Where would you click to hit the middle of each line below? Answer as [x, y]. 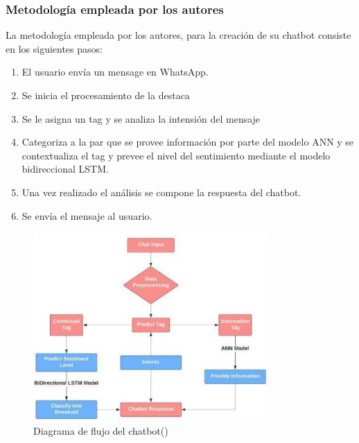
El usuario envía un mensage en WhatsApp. [115, 72]
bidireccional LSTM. [65, 169]
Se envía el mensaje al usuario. [87, 215]
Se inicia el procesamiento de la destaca [106, 95]
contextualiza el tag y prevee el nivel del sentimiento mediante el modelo [176, 155]
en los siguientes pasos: [54, 48]
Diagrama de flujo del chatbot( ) [101, 431]
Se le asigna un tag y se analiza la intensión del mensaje [141, 118]
